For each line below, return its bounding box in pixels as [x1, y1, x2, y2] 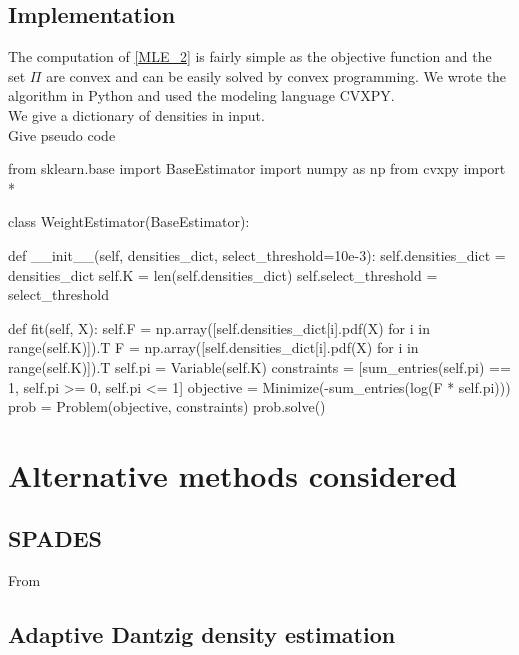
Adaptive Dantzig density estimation [8, 619, 396, 650]
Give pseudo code [8, 124, 116, 145]
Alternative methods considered [8, 454, 458, 495]
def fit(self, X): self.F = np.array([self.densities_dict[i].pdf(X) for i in [8, 317, 430, 338]
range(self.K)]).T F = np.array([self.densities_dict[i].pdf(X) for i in [8, 337, 419, 358]
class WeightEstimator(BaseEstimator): [8, 211, 250, 232]
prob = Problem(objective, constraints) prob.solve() [8, 396, 326, 417]
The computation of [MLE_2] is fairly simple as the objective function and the [8, 46, 492, 67]
